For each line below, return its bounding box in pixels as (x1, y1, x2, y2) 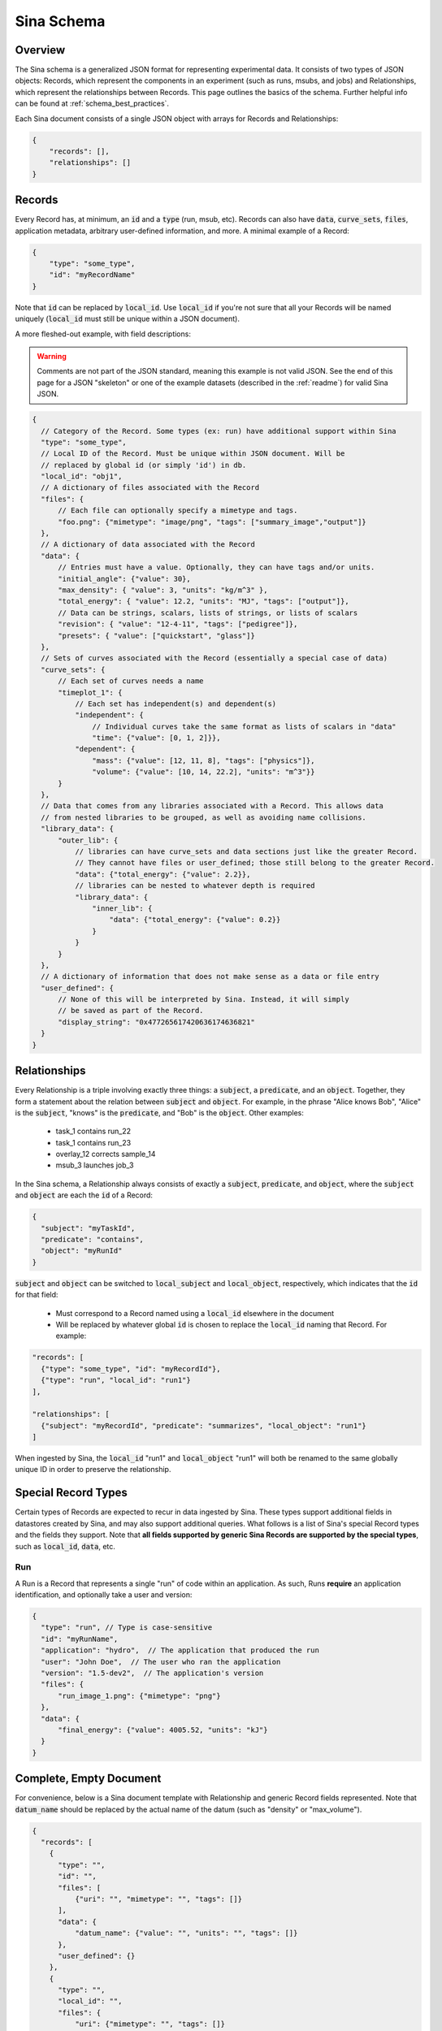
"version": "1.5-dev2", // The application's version (41, 1668, 264, 1678)
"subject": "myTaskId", (41, 1223, 136, 1232)
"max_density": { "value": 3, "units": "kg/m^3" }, (58, 586, 268, 595)
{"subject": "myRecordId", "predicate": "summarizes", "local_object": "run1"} (41, 1421, 367, 1430)
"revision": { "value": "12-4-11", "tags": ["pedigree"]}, (58, 620, 298, 629)
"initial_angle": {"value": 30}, (58, 574, 191, 583)
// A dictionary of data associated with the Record (41, 540, 255, 549)
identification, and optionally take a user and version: (15, 1590, 193, 1600)
